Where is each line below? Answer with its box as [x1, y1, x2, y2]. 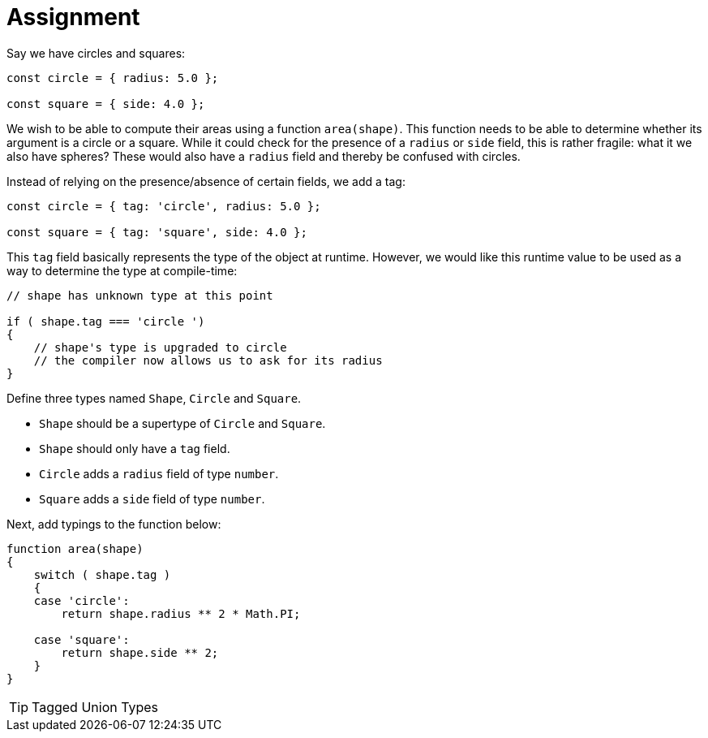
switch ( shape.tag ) [33, 568, 171, 581]
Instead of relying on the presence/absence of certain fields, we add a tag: [6, 174, 405, 188]
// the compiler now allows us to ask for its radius [33, 353, 383, 367]
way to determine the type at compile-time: [6, 263, 238, 278]
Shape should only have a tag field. [39, 441, 230, 455]
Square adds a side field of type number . [39, 491, 265, 506]
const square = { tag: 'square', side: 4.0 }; [6, 225, 307, 239]
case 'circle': [33, 593, 130, 607]
